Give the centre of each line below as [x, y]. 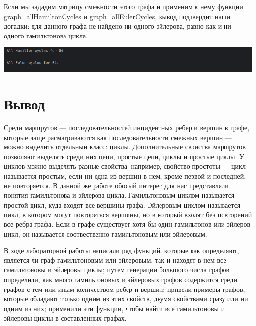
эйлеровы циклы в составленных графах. [65, 318]
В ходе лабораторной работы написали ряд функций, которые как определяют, [122, 250]
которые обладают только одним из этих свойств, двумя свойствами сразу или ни [126, 299]
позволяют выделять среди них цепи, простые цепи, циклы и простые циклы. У [124, 156]
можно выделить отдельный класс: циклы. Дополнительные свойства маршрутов [125, 147]
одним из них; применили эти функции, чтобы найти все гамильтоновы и [114, 308]
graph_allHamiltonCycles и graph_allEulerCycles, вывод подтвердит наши [117, 16]
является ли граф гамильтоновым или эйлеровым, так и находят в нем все [115, 260]
